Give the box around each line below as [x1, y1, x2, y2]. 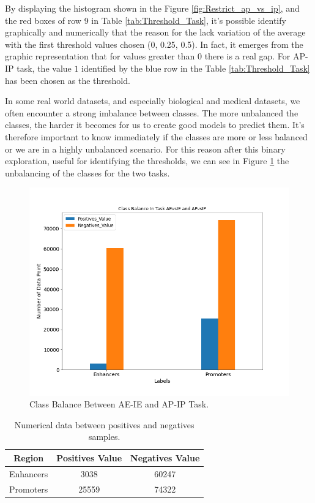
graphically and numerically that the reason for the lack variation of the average [5, 26, 306, 39]
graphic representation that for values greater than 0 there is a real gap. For [5, 50, 291, 62]
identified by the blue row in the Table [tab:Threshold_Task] [81, 61, 310, 74]
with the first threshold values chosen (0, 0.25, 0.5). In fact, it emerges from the [5, 37, 303, 50]
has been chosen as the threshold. [5, 74, 130, 86]
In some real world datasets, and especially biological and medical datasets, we [5, 94, 300, 107]
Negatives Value [130, 451, 200, 464]
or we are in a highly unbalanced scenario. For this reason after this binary [5, 142, 286, 155]
